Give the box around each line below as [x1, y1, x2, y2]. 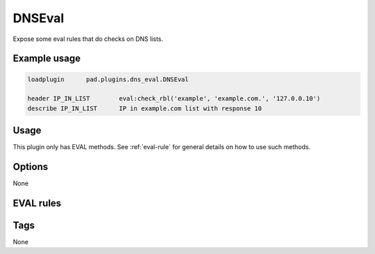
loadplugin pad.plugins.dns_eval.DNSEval [27, 75, 189, 83]
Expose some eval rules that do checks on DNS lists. [12, 35, 163, 43]
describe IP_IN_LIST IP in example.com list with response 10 [27, 104, 262, 112]
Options [12, 161, 49, 173]
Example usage [12, 53, 81, 65]
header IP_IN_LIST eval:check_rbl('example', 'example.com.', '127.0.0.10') [27, 94, 321, 103]
